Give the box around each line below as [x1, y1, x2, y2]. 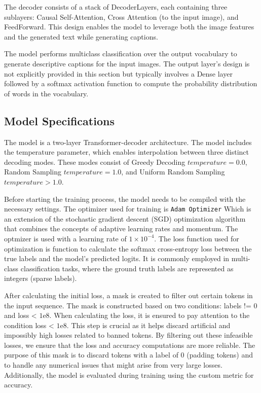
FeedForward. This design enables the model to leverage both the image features [4, 21, 254, 32]
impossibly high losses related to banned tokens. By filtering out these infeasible [4, 330, 253, 340]
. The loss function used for [154, 233, 239, 243]
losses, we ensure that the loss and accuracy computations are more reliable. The [4, 339, 255, 350]
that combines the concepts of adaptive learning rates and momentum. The [4, 223, 238, 234]
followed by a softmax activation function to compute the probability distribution [4, 78, 257, 89]
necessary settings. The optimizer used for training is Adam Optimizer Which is [4, 203, 251, 214]
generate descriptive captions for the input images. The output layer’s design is [4, 58, 250, 68]
